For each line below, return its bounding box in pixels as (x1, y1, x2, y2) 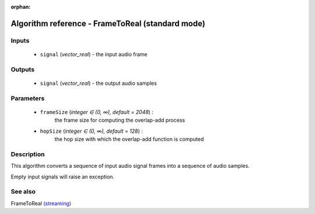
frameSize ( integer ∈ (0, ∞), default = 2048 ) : (40, 108, 154, 115)
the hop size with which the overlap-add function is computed (54, 136, 204, 143)
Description (10, 150, 45, 158)
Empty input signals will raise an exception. (10, 173, 115, 180)
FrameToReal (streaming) (10, 199, 71, 207)
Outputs (10, 65, 35, 73)
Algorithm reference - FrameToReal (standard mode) (10, 18, 205, 29)
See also (10, 188, 36, 196)
